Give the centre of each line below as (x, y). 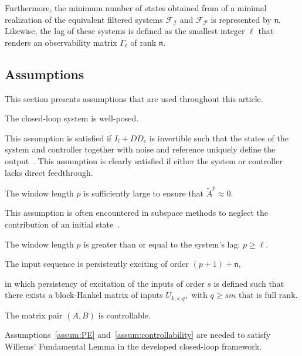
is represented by (241, 19)
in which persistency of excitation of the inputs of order (105, 283)
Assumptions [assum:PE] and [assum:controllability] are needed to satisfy (138, 335)
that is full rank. (268, 295)
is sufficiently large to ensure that (144, 193)
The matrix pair (34, 315)
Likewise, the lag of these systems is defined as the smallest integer (125, 31)
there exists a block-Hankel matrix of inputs (84, 295)
